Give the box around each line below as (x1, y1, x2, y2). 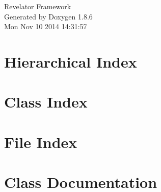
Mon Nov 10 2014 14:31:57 (4, 21, 87, 32)
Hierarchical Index (4, 51, 137, 72)
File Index (4, 131, 77, 152)
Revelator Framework (4, 1, 71, 11)
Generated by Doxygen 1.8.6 (4, 11, 93, 22)
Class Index (4, 91, 88, 112)
